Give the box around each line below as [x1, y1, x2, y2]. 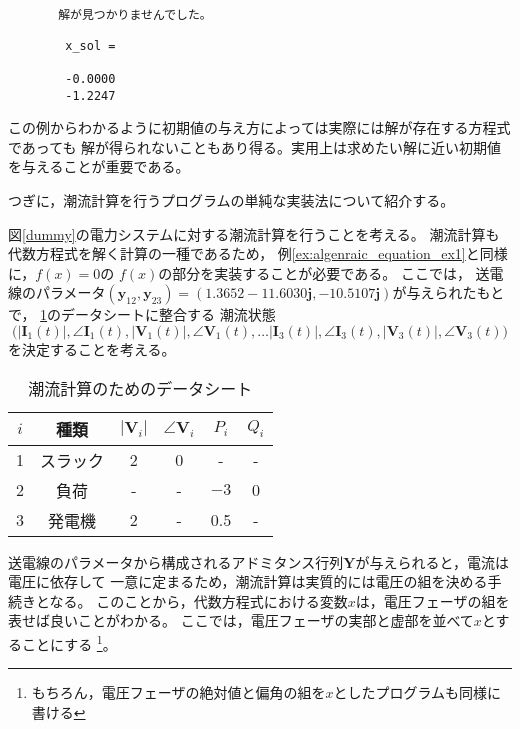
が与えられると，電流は [355, 551, 509, 572]
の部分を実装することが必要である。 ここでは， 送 [158, 262, 490, 283]
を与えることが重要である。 [8, 156, 190, 177]
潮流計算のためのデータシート [28, 376, 253, 400]
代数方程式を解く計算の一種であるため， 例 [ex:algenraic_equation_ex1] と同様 [8, 243, 508, 264]
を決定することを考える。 [8, 339, 176, 360]
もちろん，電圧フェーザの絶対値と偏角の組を [31, 682, 326, 703]
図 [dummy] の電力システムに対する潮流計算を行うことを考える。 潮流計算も [8, 223, 500, 244]
